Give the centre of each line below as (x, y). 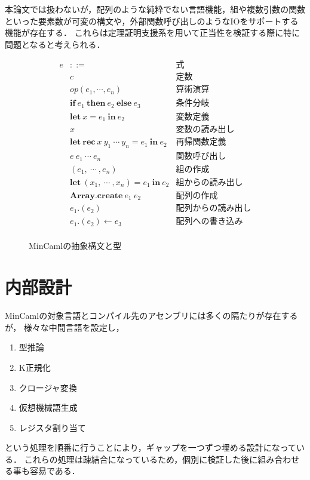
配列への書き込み (209, 222)
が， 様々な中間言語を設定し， (65, 327)
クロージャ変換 (48, 387)
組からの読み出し (209, 182)
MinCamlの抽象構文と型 (75, 246)
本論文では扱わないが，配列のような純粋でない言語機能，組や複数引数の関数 (155, 9)
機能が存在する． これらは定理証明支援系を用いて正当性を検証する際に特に (153, 33)
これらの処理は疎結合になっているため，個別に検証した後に (141, 459)
